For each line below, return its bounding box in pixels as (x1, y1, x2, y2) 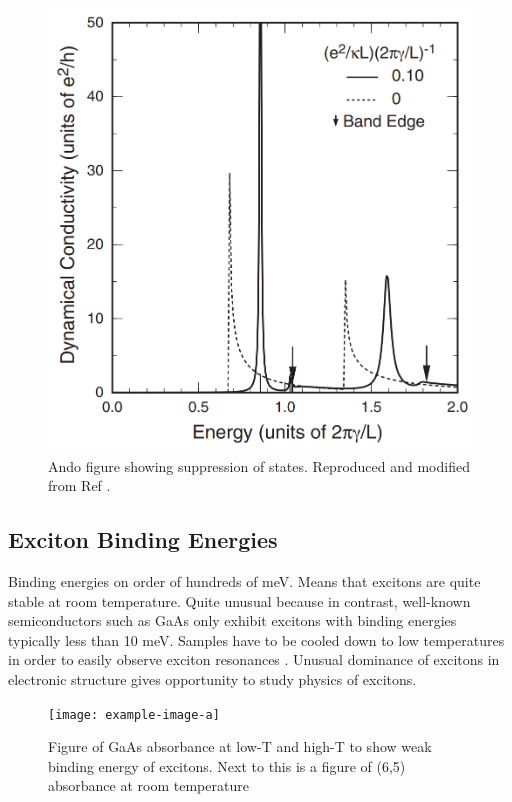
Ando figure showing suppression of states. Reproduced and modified (48, 455, 470, 476)
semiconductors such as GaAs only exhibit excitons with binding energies (8, 610, 457, 631)
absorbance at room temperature (48, 775, 249, 796)
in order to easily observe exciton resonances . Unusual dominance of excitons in (8, 649, 500, 670)
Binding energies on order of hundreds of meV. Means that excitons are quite (8, 571, 481, 592)
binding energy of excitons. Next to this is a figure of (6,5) (48, 755, 406, 776)
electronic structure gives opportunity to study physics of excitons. (8, 669, 417, 690)
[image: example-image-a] (48, 707, 220, 722)
